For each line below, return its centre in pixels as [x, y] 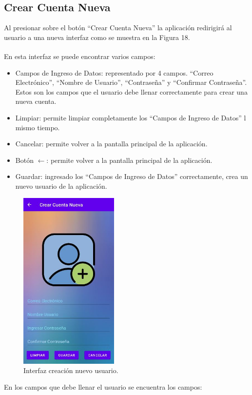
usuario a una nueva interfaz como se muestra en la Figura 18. [97, 37]
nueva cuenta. [36, 101]
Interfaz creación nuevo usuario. [71, 370]
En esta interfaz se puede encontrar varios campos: [80, 56]
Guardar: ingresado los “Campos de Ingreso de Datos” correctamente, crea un [132, 176]
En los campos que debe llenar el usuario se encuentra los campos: [103, 386]
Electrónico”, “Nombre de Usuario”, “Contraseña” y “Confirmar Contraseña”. [131, 82]
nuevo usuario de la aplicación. [61, 186]
